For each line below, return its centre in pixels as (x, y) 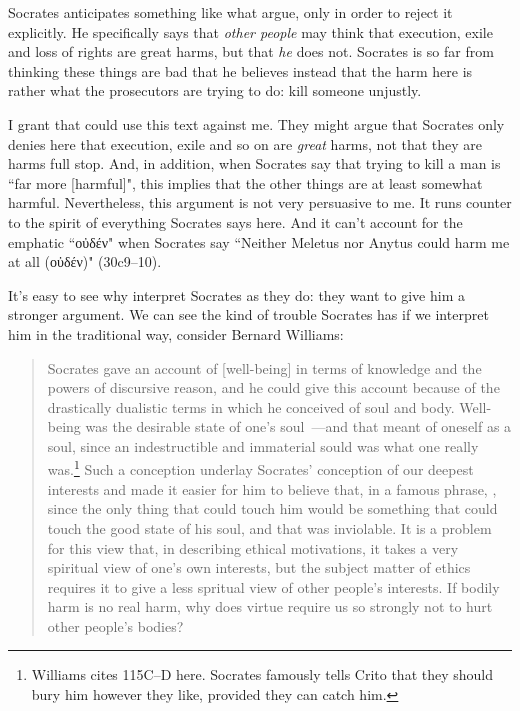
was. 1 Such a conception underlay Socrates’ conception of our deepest (260, 468)
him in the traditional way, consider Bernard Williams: (176, 333)
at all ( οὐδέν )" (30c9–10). (85, 261)
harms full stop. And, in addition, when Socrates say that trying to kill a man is (254, 163)
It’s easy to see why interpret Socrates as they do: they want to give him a (236, 294)
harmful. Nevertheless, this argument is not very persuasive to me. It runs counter (260, 202)
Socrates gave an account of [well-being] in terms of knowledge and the (264, 367)
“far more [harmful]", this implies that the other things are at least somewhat (245, 182)
